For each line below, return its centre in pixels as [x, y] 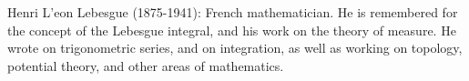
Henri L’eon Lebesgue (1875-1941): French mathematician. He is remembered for [233, 12]
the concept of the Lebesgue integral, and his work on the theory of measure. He [232, 30]
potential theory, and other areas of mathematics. [146, 65]
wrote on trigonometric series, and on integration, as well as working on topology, [235, 48]
